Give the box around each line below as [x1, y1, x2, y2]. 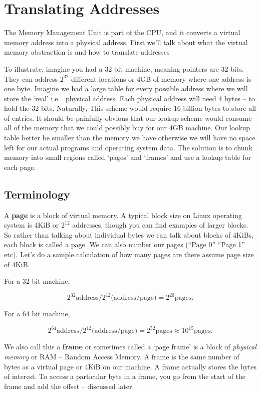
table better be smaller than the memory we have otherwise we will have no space [4, 132, 255, 143]
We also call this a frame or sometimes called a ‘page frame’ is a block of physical [4, 341, 256, 352]
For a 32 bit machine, [4, 276, 70, 286]
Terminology [4, 186, 70, 202]
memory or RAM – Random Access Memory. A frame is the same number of [4, 351, 239, 361]
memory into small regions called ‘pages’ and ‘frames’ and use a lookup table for [4, 152, 251, 162]
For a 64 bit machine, [4, 308, 70, 319]
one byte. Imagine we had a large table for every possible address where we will [4, 83, 248, 94]
